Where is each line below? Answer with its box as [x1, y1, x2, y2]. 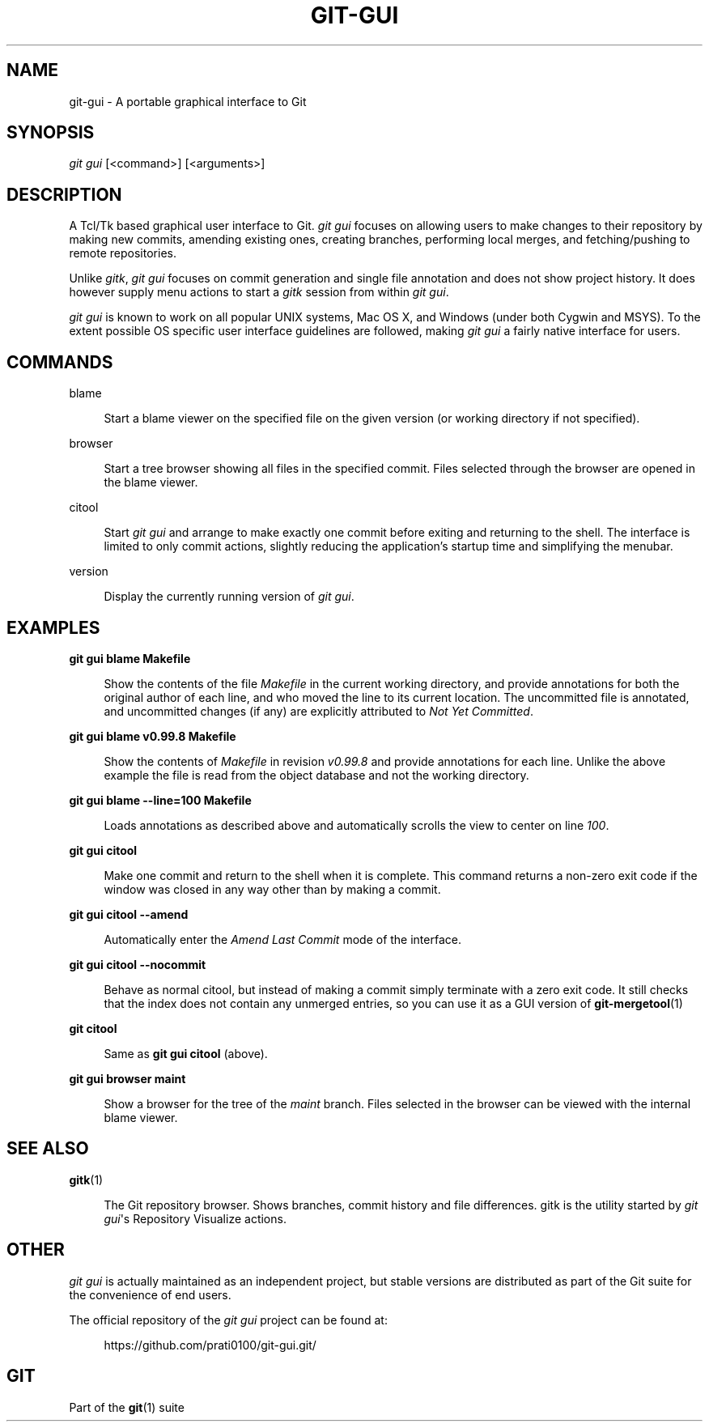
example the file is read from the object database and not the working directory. [104, 767, 529, 782]
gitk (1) [69, 1172, 104, 1187]
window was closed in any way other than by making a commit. [104, 882, 441, 896]
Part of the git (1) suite [69, 1400, 185, 1414]
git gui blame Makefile [69, 651, 191, 665]
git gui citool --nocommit [69, 957, 206, 971]
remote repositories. [69, 246, 176, 261]
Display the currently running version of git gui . [104, 589, 354, 604]
